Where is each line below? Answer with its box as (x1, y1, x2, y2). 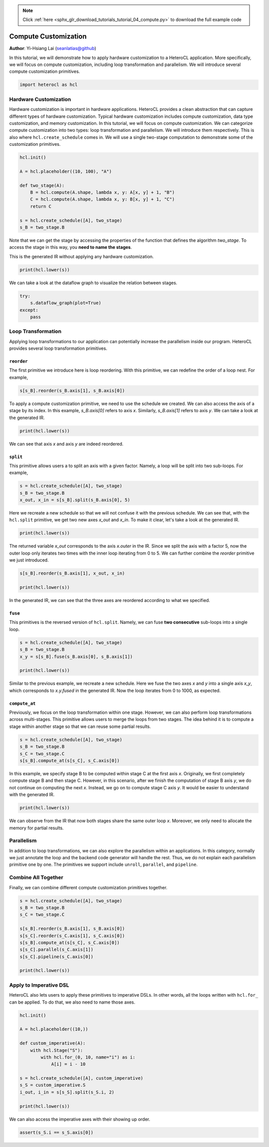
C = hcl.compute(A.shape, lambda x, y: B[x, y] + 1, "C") (30, 196, 175, 202)
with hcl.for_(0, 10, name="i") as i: (40, 1054, 135, 1060)
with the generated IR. (9, 792, 55, 798)
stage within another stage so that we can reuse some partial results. (9, 723, 151, 729)
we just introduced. (9, 557, 49, 563)
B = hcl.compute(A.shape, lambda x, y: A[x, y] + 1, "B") (30, 190, 175, 195)
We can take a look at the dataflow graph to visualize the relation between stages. (9, 280, 178, 286)
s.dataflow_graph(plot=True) (30, 300, 102, 306)
